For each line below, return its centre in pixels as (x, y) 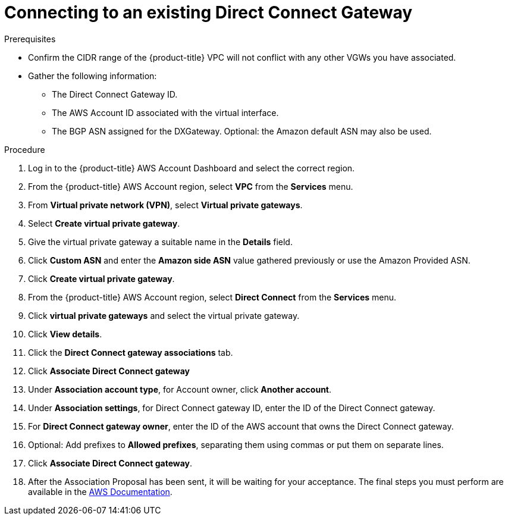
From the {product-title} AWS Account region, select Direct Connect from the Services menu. (212, 297)
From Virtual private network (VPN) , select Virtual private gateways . (165, 205)
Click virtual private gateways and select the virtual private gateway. (164, 315)
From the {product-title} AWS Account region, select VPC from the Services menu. (191, 186)
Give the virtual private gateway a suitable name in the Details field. (160, 242)
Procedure (25, 149)
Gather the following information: (92, 76)
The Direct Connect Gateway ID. (115, 94)
